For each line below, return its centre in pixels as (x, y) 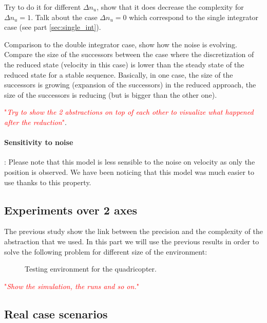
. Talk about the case (64, 17)
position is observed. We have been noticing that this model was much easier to (129, 172)
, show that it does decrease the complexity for (170, 7)
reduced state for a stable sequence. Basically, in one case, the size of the (119, 74)
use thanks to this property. (48, 182)
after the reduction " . (35, 122)
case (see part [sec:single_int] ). (53, 27)
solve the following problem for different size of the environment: (106, 251)
